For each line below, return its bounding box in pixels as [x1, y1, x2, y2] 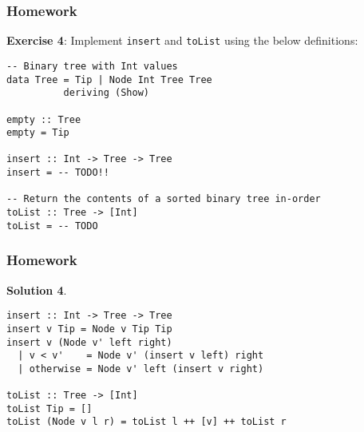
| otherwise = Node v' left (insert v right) [18, 363, 264, 375]
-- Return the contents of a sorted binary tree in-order [6, 193, 321, 205]
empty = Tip [6, 127, 69, 139]
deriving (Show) [63, 87, 149, 99]
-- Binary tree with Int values [6, 60, 178, 72]
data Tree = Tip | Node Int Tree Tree [6, 73, 212, 85]
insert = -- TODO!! [6, 167, 109, 179]
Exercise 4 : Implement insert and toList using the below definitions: [6, 32, 358, 49]
